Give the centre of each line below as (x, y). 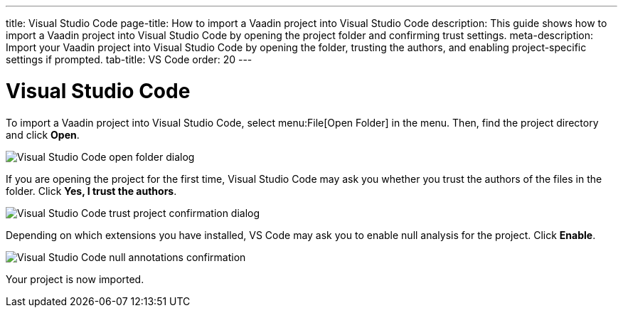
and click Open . (43, 134)
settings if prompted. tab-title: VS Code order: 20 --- (129, 59)
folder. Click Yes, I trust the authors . (91, 191)
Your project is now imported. (75, 279)
